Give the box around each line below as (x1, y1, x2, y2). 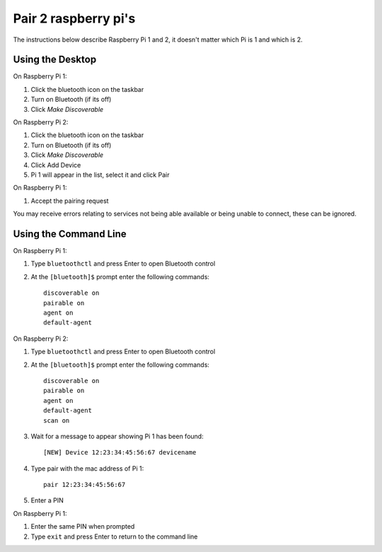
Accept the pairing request (30, 196, 109, 205)
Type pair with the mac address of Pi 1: (30, 464, 144, 473)
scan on (43, 416, 70, 424)
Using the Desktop (13, 54, 97, 66)
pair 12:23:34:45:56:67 (43, 481, 126, 489)
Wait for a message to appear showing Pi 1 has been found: (30, 432, 204, 440)
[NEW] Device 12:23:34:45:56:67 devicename (43, 449, 197, 457)
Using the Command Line (13, 228, 127, 240)
